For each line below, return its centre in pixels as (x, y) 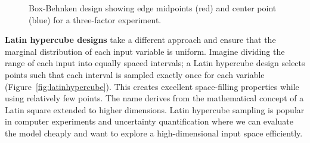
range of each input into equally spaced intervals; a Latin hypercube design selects (155, 63)
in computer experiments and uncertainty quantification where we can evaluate (149, 121)
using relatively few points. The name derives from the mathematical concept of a (154, 98)
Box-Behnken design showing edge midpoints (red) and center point (153, 8)
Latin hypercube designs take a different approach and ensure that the (140, 40)
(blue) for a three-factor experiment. (95, 19)
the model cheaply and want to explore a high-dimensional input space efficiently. (154, 133)
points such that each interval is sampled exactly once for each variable (135, 74)
